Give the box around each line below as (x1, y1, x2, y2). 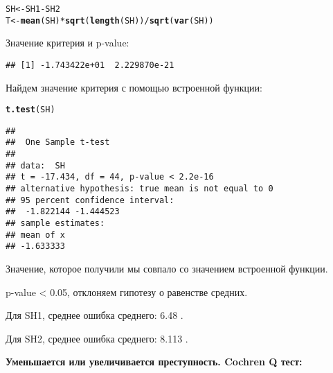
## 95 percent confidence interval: (6, 195, 174, 205)
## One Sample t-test (6, 137, 110, 148)
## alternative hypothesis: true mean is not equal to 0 (6, 184, 273, 194)
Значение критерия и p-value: (6, 35, 129, 50)
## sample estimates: (6, 218, 105, 229)
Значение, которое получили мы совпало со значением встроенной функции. (6, 261, 328, 276)
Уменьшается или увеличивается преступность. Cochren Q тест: (6, 354, 303, 369)
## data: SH (6, 160, 65, 171)
